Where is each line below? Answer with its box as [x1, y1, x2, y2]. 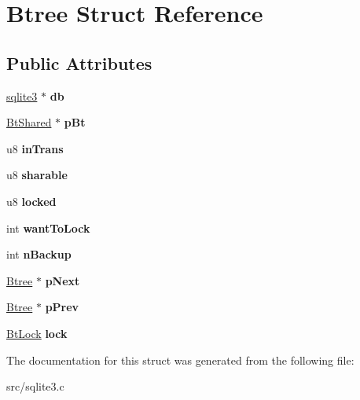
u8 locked [6, 193, 57, 209]
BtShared [6, 114, 52, 130]
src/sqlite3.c [6, 378, 64, 394]
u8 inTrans [6, 140, 64, 156]
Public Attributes [6, 50, 152, 75]
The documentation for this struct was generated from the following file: [6, 351, 354, 368]
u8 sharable [6, 167, 68, 183]
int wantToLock [6, 219, 90, 236]
